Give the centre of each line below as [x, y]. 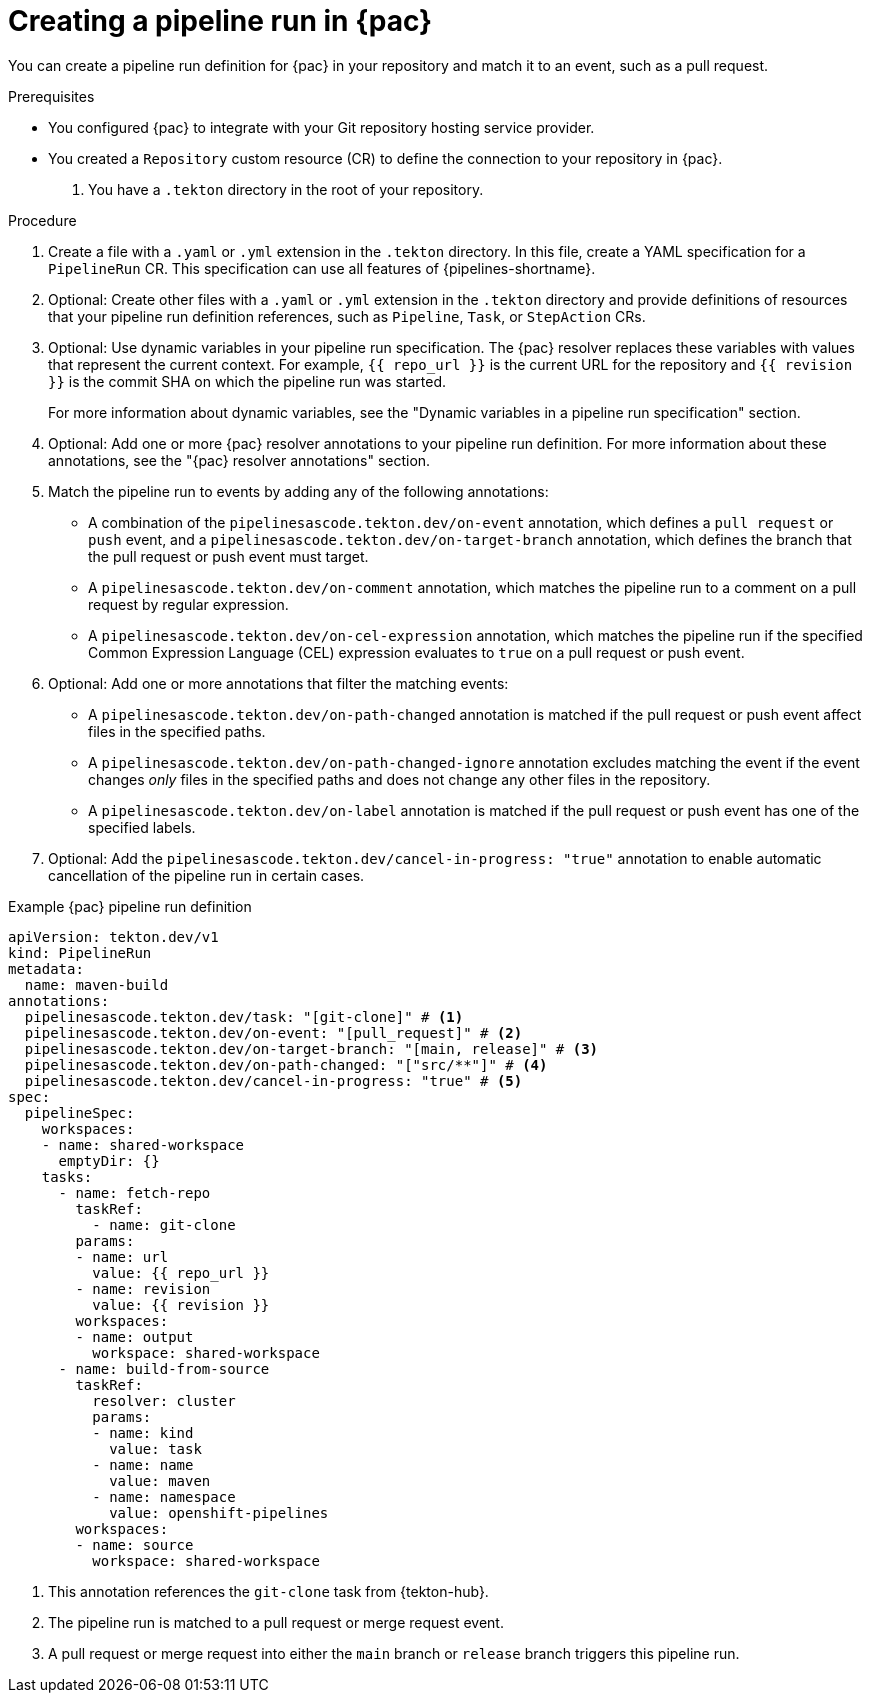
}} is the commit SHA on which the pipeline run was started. [247, 381]
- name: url [122, 1256]
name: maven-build [96, 984]
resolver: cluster [164, 1400]
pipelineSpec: [79, 1112]
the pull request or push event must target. [228, 556]
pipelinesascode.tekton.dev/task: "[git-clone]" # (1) [244, 1016]
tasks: [67, 1176]
